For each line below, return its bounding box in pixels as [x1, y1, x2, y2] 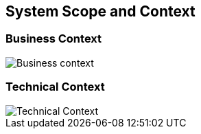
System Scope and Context [5, 3, 196, 20]
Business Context [5, 32, 102, 46]
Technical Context [5, 80, 105, 94]
